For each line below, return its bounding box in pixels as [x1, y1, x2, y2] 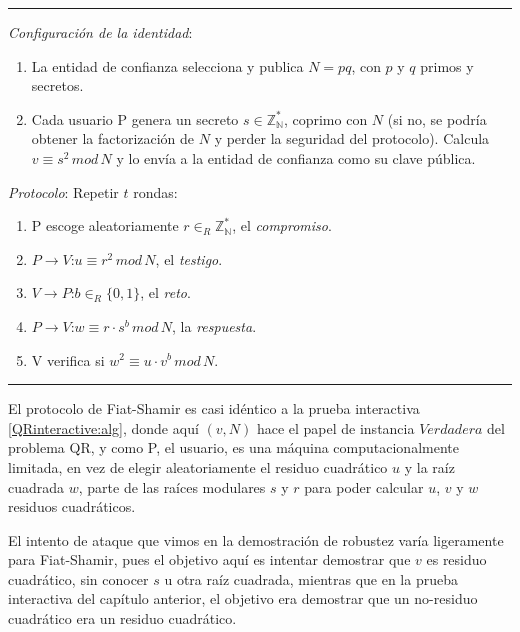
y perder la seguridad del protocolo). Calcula [214, 128, 490, 149]
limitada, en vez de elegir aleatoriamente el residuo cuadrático [8, 456, 388, 477]
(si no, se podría [387, 108, 487, 129]
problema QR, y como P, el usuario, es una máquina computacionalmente [8, 437, 459, 458]
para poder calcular [304, 476, 424, 497]
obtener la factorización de [31, 128, 195, 149]
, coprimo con [283, 108, 368, 129]
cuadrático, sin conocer [8, 568, 149, 589]
